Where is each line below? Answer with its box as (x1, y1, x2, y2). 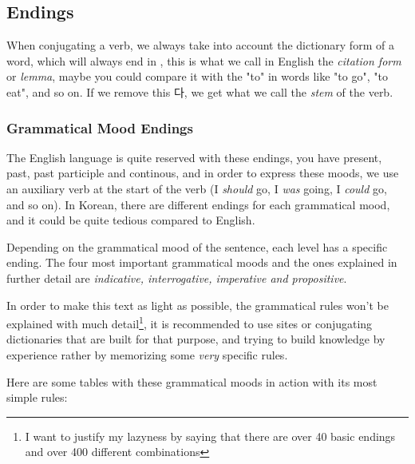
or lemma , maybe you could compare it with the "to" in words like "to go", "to (6, 68, 388, 85)
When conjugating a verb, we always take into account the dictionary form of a (6, 37, 394, 54)
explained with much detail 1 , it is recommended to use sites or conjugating (6, 313, 373, 331)
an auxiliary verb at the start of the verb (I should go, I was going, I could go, (6, 180, 387, 196)
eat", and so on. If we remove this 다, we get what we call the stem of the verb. (6, 83, 393, 100)
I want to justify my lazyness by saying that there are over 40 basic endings (25, 427, 396, 444)
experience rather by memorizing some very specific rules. (6, 346, 288, 363)
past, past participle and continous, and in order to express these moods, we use (6, 165, 399, 181)
